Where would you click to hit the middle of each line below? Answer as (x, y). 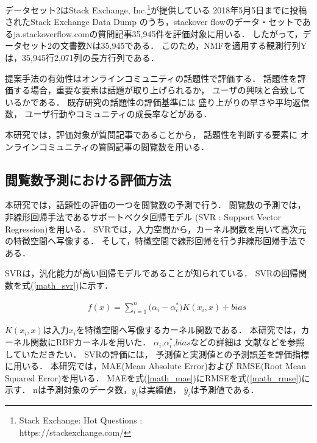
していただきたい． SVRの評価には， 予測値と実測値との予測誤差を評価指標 (157, 354)
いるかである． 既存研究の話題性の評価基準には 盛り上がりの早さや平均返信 (157, 102)
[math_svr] (55, 285)
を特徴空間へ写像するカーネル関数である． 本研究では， (188, 330)
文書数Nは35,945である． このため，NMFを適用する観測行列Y (183, 45)
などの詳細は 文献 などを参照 (248, 342)
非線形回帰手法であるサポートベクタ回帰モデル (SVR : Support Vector (143, 216)
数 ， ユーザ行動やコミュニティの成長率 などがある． (109, 114)
